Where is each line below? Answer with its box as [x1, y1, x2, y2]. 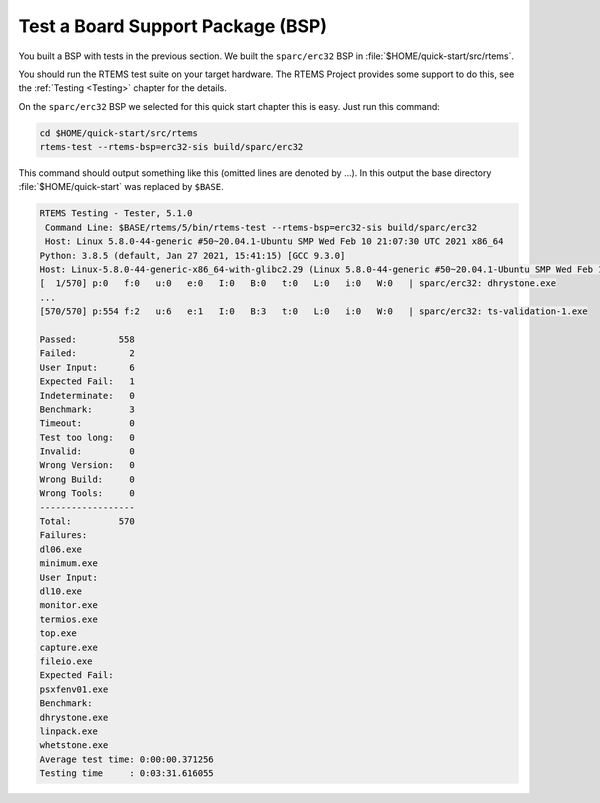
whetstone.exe [39, 740, 109, 751]
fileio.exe [39, 655, 93, 667]
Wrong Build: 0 [39, 473, 135, 485]
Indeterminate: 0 [39, 390, 135, 401]
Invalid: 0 [39, 446, 135, 457]
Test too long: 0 [39, 431, 135, 443]
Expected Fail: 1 [39, 376, 135, 387]
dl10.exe [39, 586, 83, 597]
